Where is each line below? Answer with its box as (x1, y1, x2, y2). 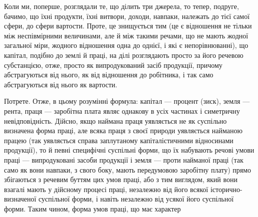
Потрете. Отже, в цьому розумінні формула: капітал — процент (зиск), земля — (4, 96, 250, 106)
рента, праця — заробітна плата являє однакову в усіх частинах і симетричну (4, 105, 240, 116)
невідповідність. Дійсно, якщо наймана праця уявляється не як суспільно (4, 115, 227, 126)
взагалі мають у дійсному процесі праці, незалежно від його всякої (4, 184, 208, 194)
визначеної (4, 194, 36, 204)
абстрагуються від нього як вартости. (4, 79, 117, 89)
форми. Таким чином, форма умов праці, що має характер (4, 203, 181, 214)
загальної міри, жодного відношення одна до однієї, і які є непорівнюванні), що (4, 40, 248, 50)
